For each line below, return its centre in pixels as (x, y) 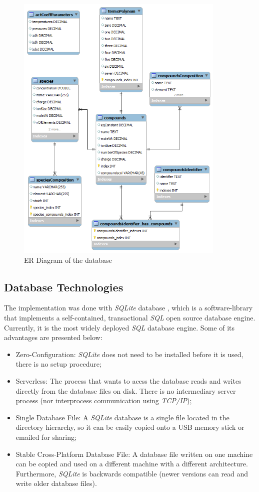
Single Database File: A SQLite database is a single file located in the (122, 417)
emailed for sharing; (46, 437)
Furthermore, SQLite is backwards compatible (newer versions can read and (132, 473)
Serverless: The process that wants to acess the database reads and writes (128, 380)
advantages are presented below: (53, 337)
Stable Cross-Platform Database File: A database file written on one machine (134, 454)
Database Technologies (64, 287)
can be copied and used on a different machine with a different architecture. (132, 464)
